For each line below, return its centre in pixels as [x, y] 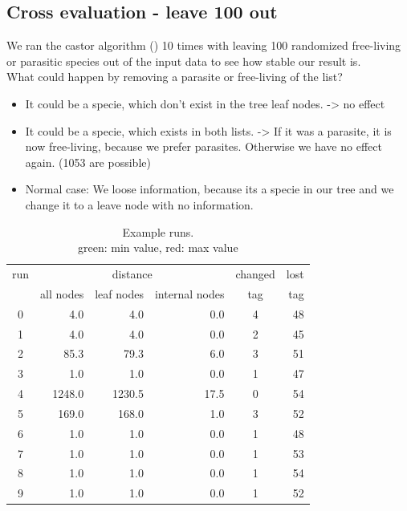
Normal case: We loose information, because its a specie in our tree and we [210, 189]
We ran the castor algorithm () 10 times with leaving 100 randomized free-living [204, 45]
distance [132, 273]
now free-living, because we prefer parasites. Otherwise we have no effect [203, 146]
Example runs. [158, 231]
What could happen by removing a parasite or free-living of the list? [175, 77]
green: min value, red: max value [158, 247]
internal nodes [189, 293]
